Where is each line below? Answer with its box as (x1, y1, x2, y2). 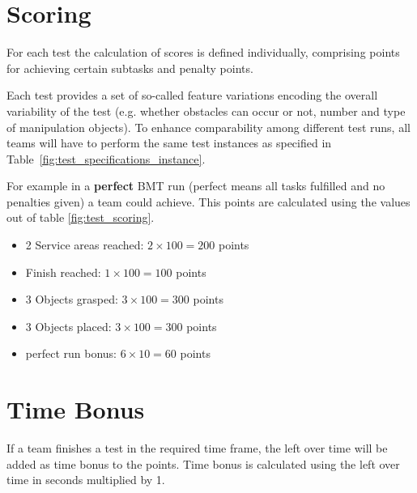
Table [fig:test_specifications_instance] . (6, 150, 206, 167)
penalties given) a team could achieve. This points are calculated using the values (6, 193, 411, 210)
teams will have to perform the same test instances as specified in (6, 134, 332, 151)
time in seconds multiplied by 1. (6, 471, 165, 488)
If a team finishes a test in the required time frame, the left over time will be (6, 440, 388, 457)
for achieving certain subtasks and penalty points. (6, 59, 253, 76)
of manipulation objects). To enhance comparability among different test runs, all (6, 118, 411, 135)
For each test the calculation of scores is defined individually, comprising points (6, 44, 400, 61)
